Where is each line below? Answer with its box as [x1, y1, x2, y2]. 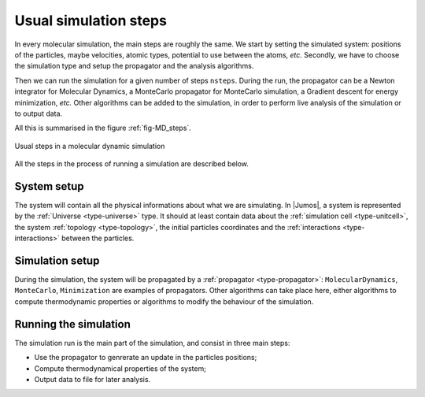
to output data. [14, 109, 63, 118]
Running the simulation [14, 317, 131, 331]
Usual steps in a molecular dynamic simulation [14, 141, 165, 150]
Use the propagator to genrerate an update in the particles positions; [34, 353, 257, 362]
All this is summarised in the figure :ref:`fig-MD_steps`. [14, 123, 192, 133]
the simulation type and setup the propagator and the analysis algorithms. [14, 61, 254, 71]
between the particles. [61, 233, 135, 243]
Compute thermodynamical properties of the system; [34, 363, 206, 373]
